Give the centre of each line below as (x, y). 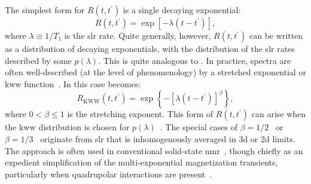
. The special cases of (199, 127)
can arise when (279, 114)
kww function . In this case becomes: (73, 83)
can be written (276, 35)
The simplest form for (45, 10)
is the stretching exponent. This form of (140, 114)
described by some (38, 60)
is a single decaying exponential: (182, 10)
